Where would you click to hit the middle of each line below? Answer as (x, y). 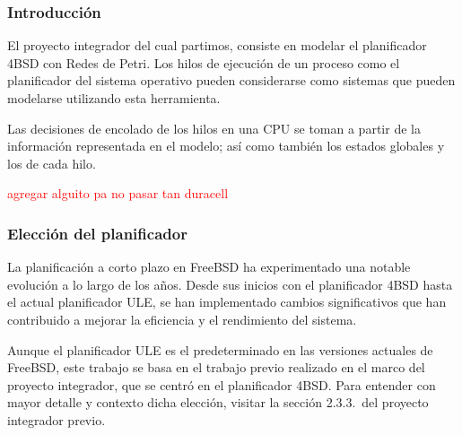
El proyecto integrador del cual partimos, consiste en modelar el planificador (217, 45)
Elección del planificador (97, 233)
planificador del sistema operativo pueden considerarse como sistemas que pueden (231, 80)
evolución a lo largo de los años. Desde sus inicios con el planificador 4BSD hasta (230, 284)
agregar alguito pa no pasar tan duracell (118, 193)
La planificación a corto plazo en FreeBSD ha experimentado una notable (209, 267)
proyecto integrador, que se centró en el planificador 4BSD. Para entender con (222, 384)
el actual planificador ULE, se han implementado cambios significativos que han (227, 302)
